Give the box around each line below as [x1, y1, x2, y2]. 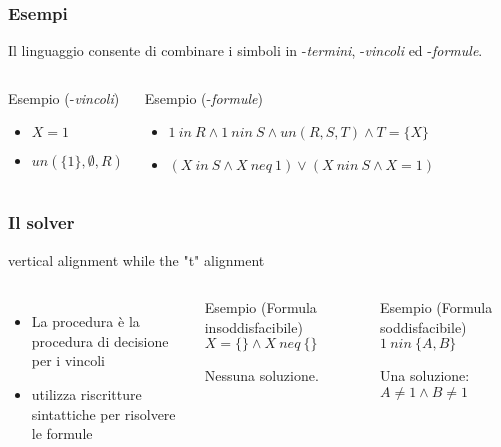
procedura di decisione [31, 330, 169, 351]
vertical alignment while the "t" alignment [8, 249, 265, 270]
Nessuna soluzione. [204, 365, 319, 386]
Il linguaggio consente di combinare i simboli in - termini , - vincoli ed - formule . [8, 40, 483, 61]
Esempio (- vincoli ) [8, 87, 120, 108]
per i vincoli [31, 350, 105, 371]
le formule [31, 423, 93, 444]
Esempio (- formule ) [144, 87, 263, 108]
